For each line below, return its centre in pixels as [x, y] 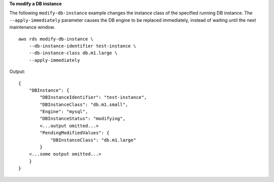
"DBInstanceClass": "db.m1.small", [84, 104]
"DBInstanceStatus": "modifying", [83, 119]
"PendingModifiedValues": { [75, 133]
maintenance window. [32, 27]
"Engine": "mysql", [64, 112]
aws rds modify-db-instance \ [56, 39]
